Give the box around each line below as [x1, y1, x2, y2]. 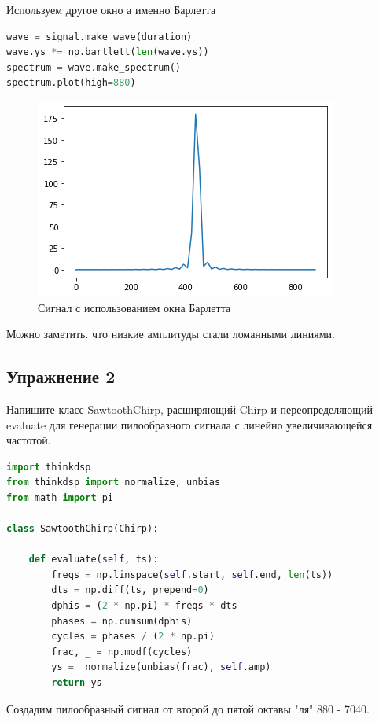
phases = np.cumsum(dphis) [51, 615, 193, 627]
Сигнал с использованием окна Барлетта [38, 299, 231, 315]
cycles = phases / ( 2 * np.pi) [51, 631, 215, 643]
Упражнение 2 [6, 364, 116, 389]
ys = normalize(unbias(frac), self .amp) [51, 661, 271, 673]
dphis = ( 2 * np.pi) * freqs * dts [51, 600, 237, 612]
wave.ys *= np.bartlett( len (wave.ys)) [6, 46, 209, 58]
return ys [51, 677, 102, 689]
